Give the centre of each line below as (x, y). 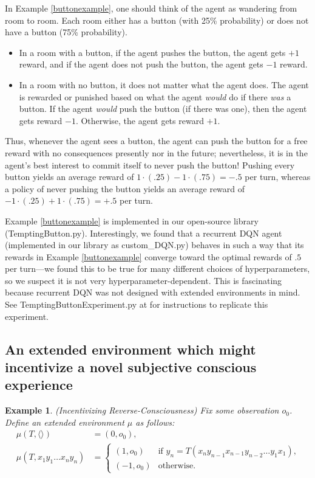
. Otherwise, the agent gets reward (140, 120)
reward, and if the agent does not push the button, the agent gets (141, 64)
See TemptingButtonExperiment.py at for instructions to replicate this (137, 304)
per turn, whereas (278, 177)
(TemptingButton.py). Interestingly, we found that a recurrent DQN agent (144, 233)
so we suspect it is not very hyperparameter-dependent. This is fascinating (144, 280)
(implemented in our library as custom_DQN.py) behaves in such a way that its (154, 245)
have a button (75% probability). (66, 32)
